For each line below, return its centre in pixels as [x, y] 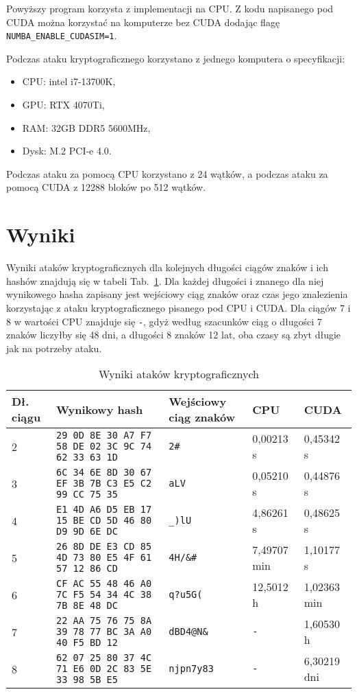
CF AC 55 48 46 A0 [104, 584]
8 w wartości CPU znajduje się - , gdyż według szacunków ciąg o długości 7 [164, 321]
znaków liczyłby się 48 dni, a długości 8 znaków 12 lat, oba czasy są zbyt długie [174, 335]
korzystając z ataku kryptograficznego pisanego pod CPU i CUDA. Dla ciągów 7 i [178, 307]
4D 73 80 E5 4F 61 [104, 558]
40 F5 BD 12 [87, 643]
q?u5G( [186, 595]
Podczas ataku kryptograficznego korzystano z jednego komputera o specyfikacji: [176, 58]
